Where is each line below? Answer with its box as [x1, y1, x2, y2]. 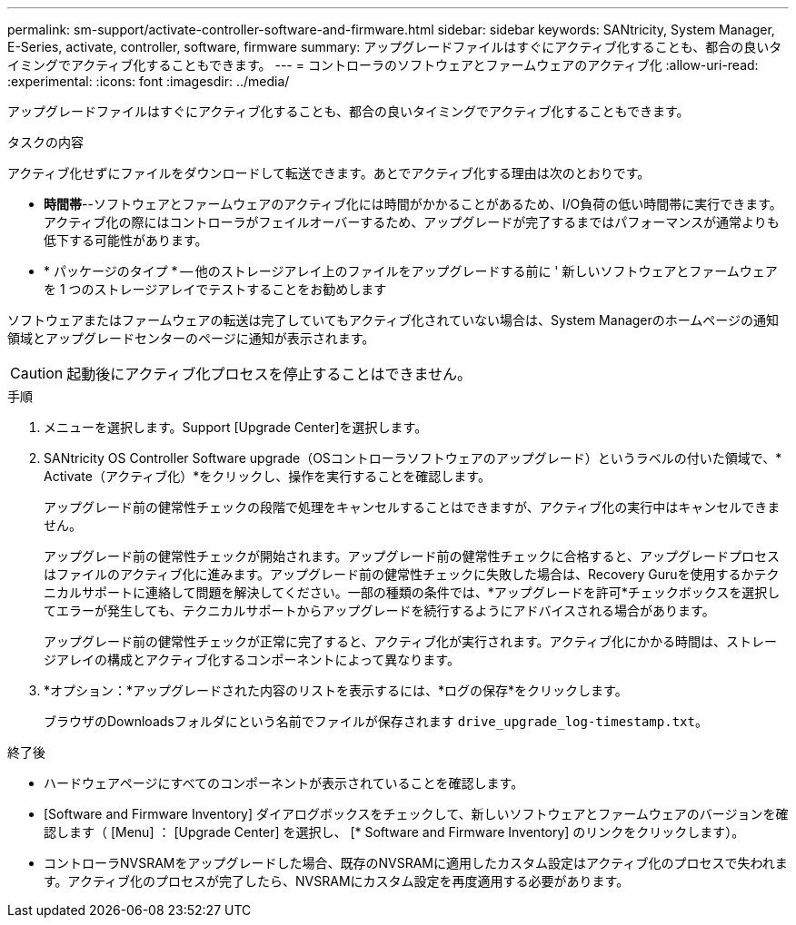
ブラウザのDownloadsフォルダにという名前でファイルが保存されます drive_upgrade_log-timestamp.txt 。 [44, 713, 708, 729]
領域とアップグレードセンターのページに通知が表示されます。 [7, 330, 375, 346]
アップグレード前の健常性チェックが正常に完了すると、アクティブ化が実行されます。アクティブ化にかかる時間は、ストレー [44, 634, 777, 649]
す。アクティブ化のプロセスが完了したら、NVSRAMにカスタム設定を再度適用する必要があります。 [44, 873, 630, 889]
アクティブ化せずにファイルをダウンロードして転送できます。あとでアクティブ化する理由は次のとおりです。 [7, 165, 651, 181]
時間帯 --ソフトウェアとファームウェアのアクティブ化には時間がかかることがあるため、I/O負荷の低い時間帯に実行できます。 [44, 196, 782, 212]
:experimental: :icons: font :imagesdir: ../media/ [7, 74, 290, 89]
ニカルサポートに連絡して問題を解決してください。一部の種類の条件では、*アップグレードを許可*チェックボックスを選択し [44, 585, 781, 600]
